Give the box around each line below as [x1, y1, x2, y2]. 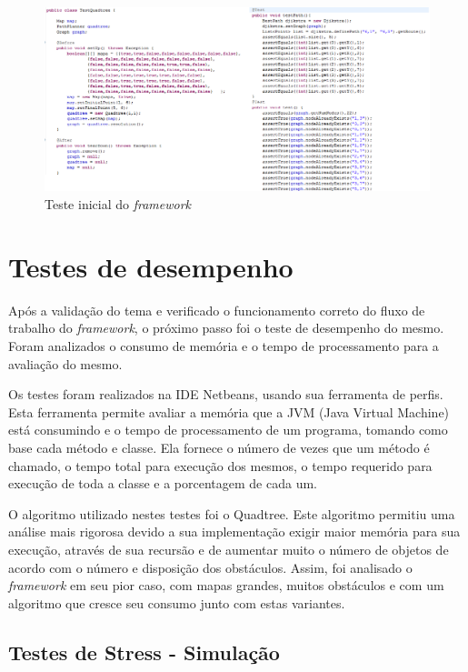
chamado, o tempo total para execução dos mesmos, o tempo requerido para [8, 456, 433, 475]
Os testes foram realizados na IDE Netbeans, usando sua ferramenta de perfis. [8, 385, 443, 404]
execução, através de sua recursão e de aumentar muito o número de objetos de [8, 539, 449, 558]
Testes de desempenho [8, 247, 294, 285]
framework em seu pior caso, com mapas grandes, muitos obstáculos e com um [8, 576, 444, 595]
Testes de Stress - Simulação [8, 637, 280, 666]
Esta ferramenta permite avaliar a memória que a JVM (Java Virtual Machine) [8, 402, 450, 421]
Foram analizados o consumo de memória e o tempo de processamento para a [8, 336, 439, 355]
